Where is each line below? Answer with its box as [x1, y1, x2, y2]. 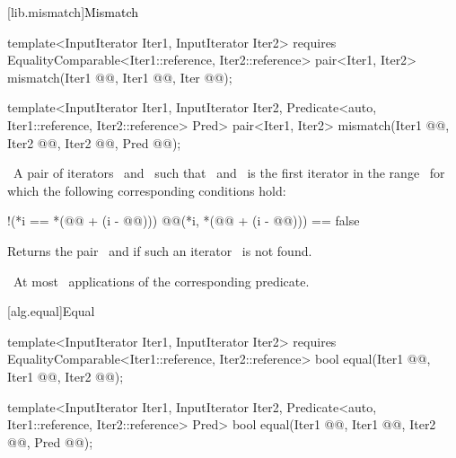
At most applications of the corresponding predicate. [13, 271, 310, 290]
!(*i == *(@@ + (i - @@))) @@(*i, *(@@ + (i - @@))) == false [7, 211, 360, 230]
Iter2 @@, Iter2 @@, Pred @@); [7, 133, 181, 152]
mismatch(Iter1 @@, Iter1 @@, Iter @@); [7, 67, 232, 86]
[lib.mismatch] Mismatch [7, 3, 138, 21]
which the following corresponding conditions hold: [7, 181, 286, 199]
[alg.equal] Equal [7, 302, 95, 321]
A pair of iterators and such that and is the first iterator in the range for [13, 163, 445, 182]
